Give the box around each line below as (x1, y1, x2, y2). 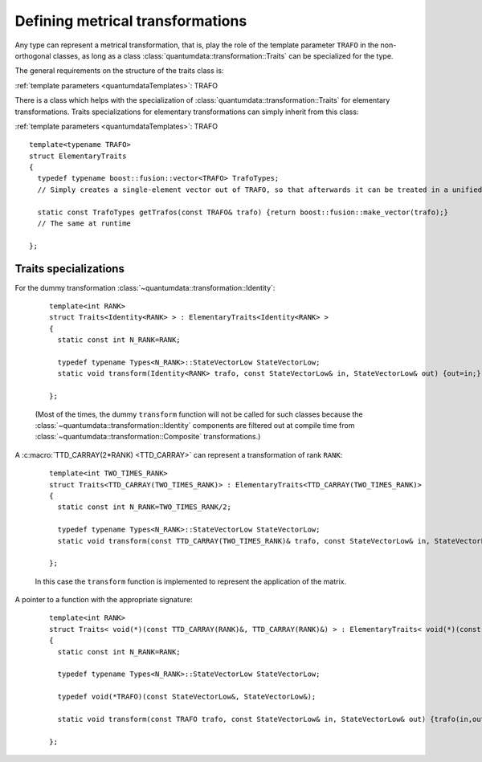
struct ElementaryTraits (29, 151, 127, 161)
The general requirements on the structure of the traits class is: (14, 66, 224, 75)
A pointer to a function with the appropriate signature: (14, 595, 193, 605)
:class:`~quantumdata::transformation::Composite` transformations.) (35, 432, 261, 442)
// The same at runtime (37, 219, 132, 228)
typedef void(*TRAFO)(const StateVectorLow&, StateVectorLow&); (57, 692, 317, 702)
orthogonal (14, 51, 51, 60)
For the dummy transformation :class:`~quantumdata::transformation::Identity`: (14, 283, 276, 292)
